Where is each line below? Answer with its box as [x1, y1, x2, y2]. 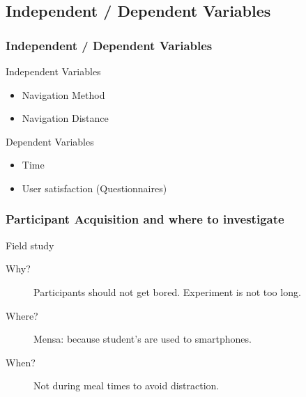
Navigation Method [22, 87, 105, 102]
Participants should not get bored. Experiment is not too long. [33, 284, 301, 299]
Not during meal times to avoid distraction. [33, 378, 220, 393]
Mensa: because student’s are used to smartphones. [33, 332, 252, 346]
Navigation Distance [22, 111, 109, 125]
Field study [6, 238, 54, 252]
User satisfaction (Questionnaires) [22, 180, 167, 195]
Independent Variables [6, 64, 101, 78]
